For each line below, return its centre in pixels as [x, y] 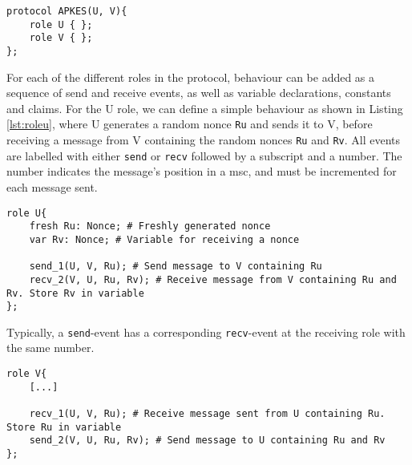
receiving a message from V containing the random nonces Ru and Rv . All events [204, 140]
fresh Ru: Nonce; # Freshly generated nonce [150, 226]
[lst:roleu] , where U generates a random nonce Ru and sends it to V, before [190, 124]
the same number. [50, 348]
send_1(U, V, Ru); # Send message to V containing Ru [176, 267]
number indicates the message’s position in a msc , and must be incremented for [202, 171]
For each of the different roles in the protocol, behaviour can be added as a [191, 77]
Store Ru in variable [64, 427]
